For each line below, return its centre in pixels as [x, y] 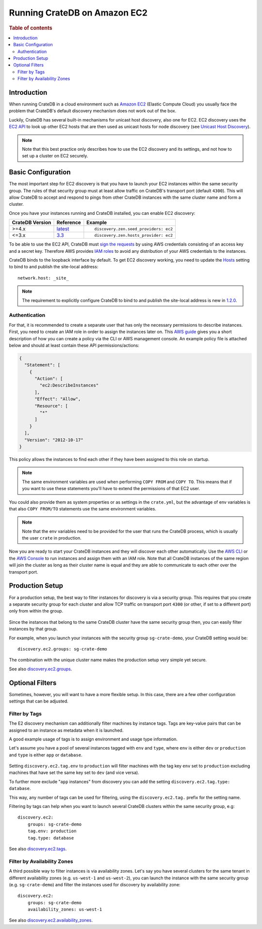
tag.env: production [52, 831]
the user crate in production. [52, 538]
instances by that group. [33, 629]
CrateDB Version [32, 223]
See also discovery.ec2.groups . [41, 669]
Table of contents [31, 28]
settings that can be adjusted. [39, 701]
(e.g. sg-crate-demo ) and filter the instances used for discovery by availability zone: [95, 884]
